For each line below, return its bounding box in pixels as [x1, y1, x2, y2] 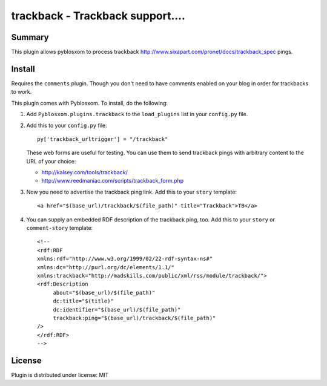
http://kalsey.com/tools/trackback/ [41, 169, 128, 176]
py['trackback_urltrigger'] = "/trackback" [37, 136, 168, 142]
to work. [11, 88, 32, 96]
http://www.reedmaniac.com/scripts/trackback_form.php [41, 177, 184, 185]
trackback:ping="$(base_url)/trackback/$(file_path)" [53, 315, 216, 321]
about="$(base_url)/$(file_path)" [53, 289, 156, 296]
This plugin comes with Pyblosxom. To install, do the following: [11, 99, 168, 106]
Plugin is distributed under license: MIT [11, 371, 109, 379]
